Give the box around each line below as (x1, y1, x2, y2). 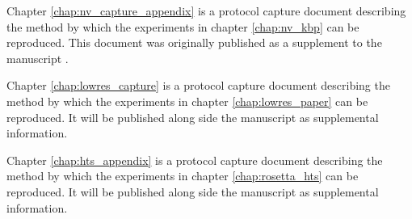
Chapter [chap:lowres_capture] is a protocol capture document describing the (6, 77, 390, 94)
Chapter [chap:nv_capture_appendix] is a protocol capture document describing (6, 2, 406, 19)
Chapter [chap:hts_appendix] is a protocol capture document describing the (6, 151, 383, 168)
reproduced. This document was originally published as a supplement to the (6, 34, 382, 51)
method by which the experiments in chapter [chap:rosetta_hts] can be (6, 167, 359, 184)
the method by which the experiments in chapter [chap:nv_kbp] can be (6, 18, 359, 35)
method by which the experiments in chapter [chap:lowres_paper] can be (6, 92, 368, 109)
